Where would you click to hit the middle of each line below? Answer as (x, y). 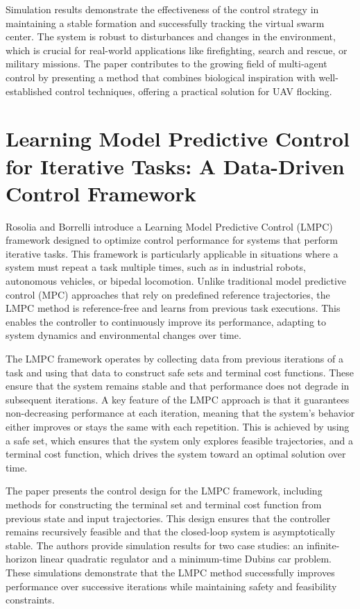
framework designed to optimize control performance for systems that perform (172, 240)
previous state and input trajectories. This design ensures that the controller (168, 518)
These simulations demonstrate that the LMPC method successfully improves (170, 572)
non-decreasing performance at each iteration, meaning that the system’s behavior (180, 413)
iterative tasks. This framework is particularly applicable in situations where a (172, 253)
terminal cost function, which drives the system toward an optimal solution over (176, 454)
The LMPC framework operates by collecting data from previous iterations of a (174, 358)
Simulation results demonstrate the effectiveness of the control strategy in (162, 9)
